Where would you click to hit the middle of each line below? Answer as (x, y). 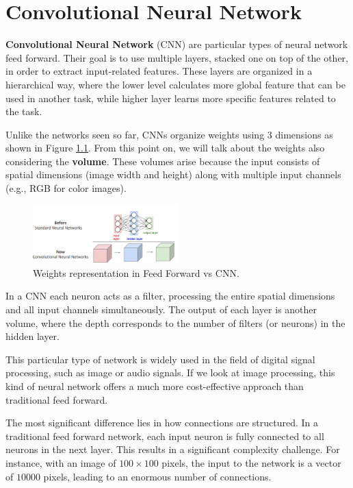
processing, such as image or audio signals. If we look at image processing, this (170, 373)
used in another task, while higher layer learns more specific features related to (171, 98)
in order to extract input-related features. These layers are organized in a (159, 71)
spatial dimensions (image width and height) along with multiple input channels (173, 174)
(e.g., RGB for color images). (66, 188)
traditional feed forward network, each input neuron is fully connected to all (165, 436)
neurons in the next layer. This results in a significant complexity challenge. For (173, 449)
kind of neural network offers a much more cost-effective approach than (155, 386)
